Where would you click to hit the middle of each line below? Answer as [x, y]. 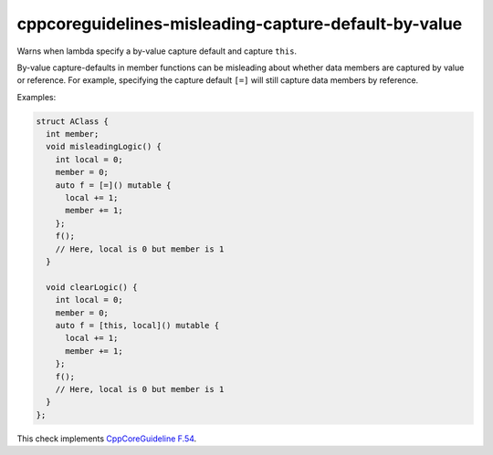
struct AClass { [73, 121]
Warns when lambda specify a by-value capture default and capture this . [157, 51]
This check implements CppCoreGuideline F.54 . [107, 439]
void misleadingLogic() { [104, 147]
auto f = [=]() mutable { [113, 185]
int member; [73, 134]
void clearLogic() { [92, 287]
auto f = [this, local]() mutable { [137, 325]
